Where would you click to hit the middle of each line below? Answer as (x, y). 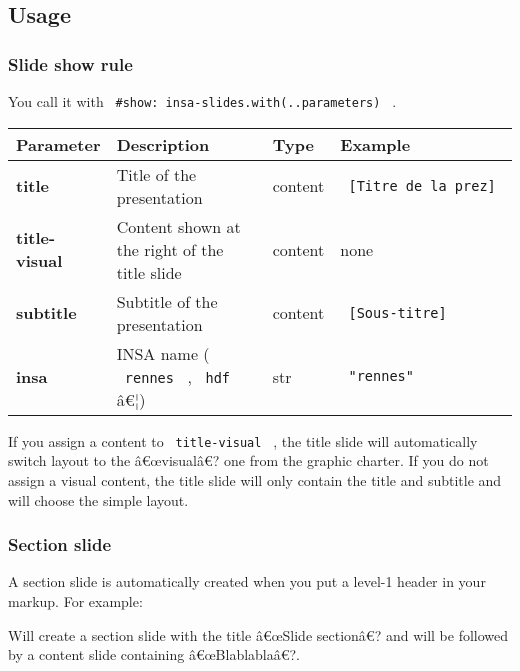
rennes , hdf (177, 376)
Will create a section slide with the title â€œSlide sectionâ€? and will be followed (258, 634)
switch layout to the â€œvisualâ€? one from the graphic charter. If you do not (248, 460)
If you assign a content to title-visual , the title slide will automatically (243, 440)
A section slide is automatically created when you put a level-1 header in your (247, 581)
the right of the (170, 249)
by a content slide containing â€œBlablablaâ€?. (154, 654)
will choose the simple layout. (98, 499)
